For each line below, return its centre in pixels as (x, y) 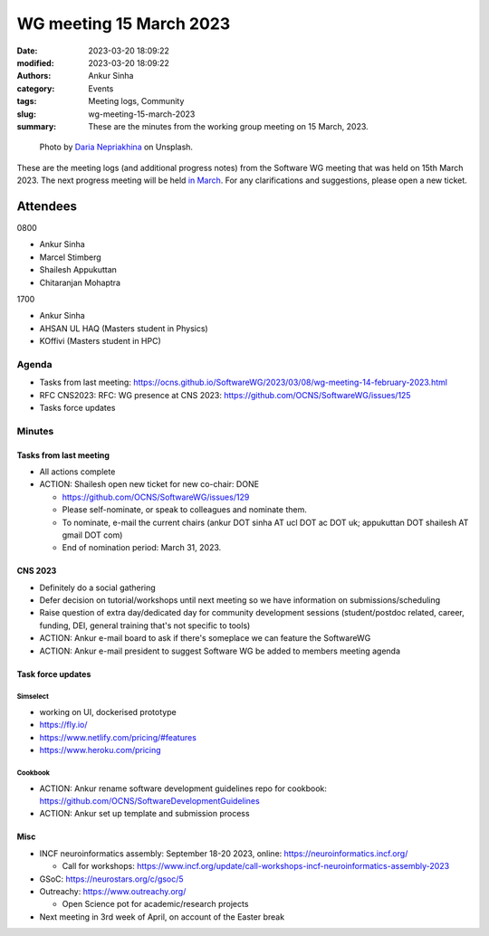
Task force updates (54, 673)
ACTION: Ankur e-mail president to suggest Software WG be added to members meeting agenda (220, 651)
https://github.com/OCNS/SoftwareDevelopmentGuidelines (149, 800)
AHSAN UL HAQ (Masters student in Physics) (124, 328)
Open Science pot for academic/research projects (155, 904)
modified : (35, 62)
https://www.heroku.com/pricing (101, 750)
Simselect (33, 697)
